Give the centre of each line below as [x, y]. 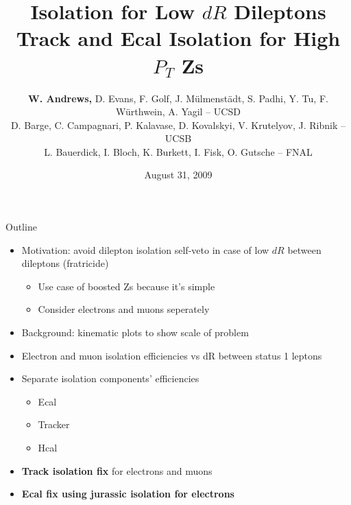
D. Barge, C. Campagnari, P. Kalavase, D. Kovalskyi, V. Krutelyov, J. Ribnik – [178, 125]
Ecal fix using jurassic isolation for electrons [128, 494]
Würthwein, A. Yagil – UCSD [178, 111]
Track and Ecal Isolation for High [178, 38]
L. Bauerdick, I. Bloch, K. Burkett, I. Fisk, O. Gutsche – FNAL [178, 151]
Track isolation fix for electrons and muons [117, 470]
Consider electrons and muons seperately [124, 309]
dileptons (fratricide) [65, 263]
